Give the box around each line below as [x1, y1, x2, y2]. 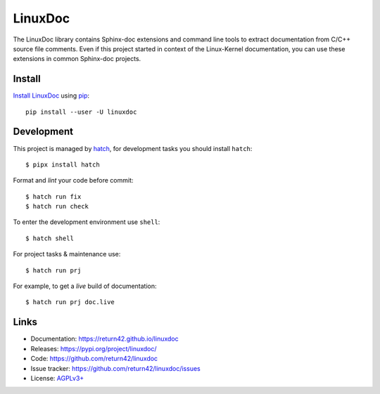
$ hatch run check [25, 202, 89, 211]
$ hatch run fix [25, 192, 82, 200]
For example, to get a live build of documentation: [13, 282, 158, 291]
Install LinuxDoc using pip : [13, 91, 90, 100]
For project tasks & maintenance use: [13, 250, 121, 258]
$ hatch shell [25, 234, 74, 242]
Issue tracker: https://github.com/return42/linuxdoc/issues [30, 364, 201, 372]
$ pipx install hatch [25, 160, 100, 169]
